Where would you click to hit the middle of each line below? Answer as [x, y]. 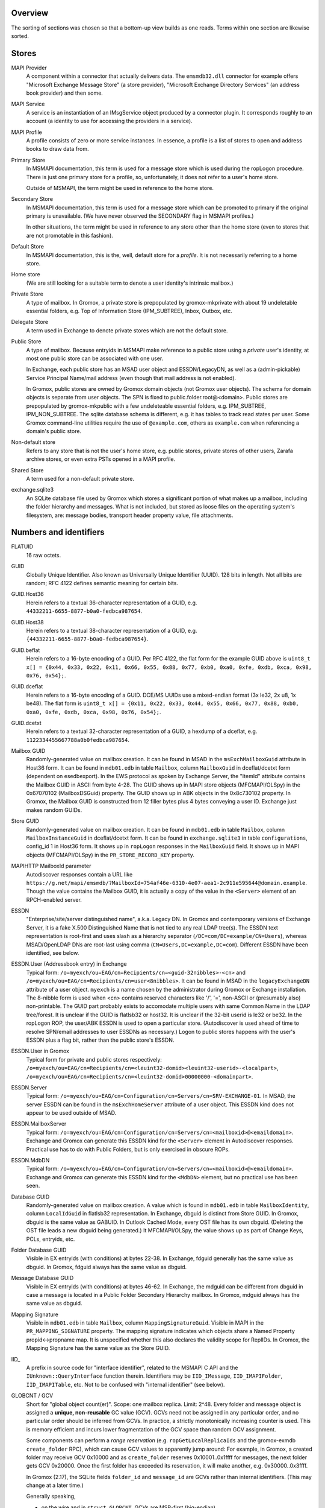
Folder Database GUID [39, 1250]
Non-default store [33, 442]
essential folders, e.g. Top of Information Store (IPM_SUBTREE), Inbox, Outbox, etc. [129, 311]
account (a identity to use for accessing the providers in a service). [109, 121]
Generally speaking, [51, 1497]
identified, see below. [53, 953]
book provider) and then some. [65, 93]
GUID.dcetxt [26, 723]
